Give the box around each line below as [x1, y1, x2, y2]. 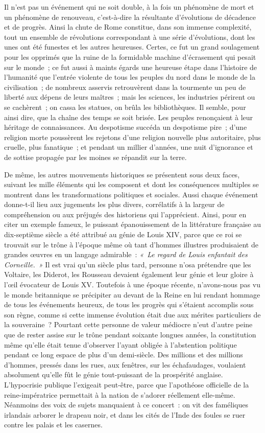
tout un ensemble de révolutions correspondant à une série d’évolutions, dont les [4, 31, 255, 42]
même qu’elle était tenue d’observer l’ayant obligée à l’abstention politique [4, 339, 237, 350]
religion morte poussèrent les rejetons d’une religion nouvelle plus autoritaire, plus [4, 131, 261, 142]
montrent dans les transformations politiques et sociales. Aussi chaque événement [4, 189, 258, 199]
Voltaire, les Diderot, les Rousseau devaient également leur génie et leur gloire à [4, 269, 254, 280]
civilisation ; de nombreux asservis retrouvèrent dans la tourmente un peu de [4, 81, 246, 92]
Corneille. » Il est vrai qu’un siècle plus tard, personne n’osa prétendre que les [4, 259, 251, 269]
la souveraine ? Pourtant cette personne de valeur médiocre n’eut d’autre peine [4, 319, 253, 330]
